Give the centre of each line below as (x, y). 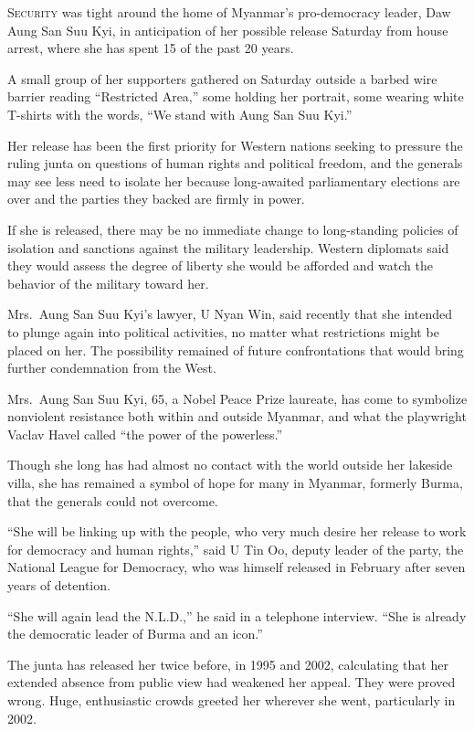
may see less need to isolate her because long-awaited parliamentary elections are (234, 180)
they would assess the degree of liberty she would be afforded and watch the (220, 265)
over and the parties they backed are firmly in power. (156, 199)
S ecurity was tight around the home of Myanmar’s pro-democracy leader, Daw (229, 12)
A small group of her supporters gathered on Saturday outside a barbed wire (222, 78)
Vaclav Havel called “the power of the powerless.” (145, 434)
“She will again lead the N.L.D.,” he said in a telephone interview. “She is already (237, 615)
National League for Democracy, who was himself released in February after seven (237, 567)
